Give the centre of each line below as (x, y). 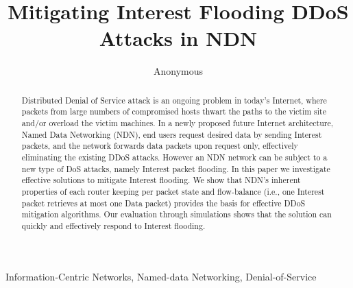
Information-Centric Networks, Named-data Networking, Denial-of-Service (161, 276)
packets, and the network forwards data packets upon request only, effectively (160, 146)
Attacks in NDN (178, 38)
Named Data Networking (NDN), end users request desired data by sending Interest (172, 134)
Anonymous (178, 71)
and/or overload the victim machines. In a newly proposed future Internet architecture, (177, 123)
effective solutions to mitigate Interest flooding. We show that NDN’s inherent (161, 180)
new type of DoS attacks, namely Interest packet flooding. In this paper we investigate (176, 168)
